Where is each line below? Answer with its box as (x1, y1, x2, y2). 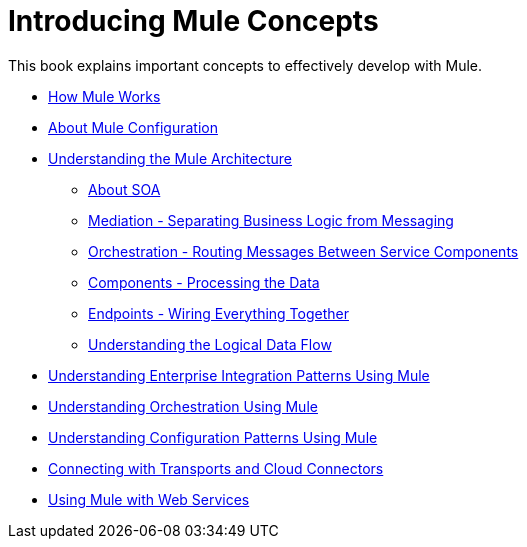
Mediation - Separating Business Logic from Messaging (88, 211, 454, 229)
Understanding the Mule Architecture (48, 149, 293, 167)
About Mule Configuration (48, 118, 218, 136)
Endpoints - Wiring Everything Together (88, 304, 349, 322)
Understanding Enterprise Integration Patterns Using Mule (48, 366, 430, 384)
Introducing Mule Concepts (8, 4, 379, 38)
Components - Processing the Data (88, 273, 320, 291)
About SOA (88, 180, 161, 198)
